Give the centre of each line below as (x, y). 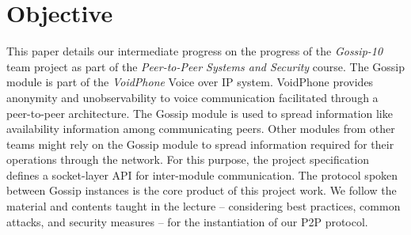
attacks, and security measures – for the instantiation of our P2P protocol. (187, 221)
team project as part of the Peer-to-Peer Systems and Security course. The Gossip (206, 66)
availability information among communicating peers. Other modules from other (201, 129)
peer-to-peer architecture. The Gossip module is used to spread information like (200, 113)
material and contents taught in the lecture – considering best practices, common (204, 206)
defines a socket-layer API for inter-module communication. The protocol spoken (202, 174)
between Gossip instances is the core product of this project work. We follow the (202, 190)
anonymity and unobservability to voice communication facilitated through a (192, 97)
